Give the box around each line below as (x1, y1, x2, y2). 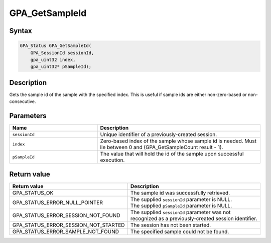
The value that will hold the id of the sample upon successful (100, 150, 244, 157)
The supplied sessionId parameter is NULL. (130, 195, 232, 202)
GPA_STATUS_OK (12, 189, 54, 196)
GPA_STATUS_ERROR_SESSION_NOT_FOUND (12, 211, 120, 218)
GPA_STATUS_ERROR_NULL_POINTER (12, 199, 103, 206)
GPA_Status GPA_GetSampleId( (20, 43, 92, 48)
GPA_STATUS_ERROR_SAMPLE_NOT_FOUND (12, 228, 119, 235)
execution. (100, 156, 125, 163)
